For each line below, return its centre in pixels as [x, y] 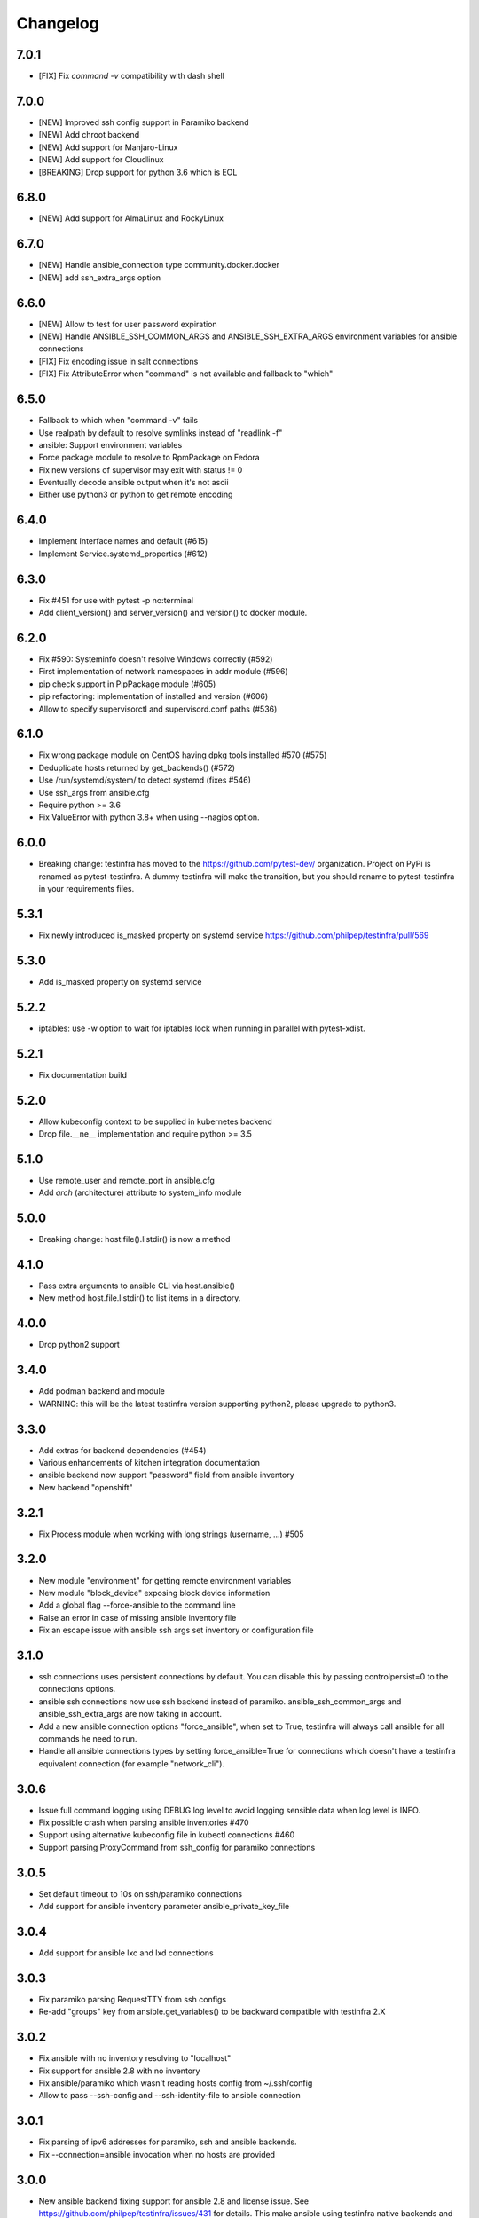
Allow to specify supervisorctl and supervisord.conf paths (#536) [158, 709]
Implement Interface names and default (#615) [123, 541]
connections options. [77, 1689]
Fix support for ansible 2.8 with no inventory [119, 2071]
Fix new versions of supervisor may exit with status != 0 [141, 469]
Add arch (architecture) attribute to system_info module [141, 1192]
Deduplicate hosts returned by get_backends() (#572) [137, 767]
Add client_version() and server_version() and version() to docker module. [173, 613]
